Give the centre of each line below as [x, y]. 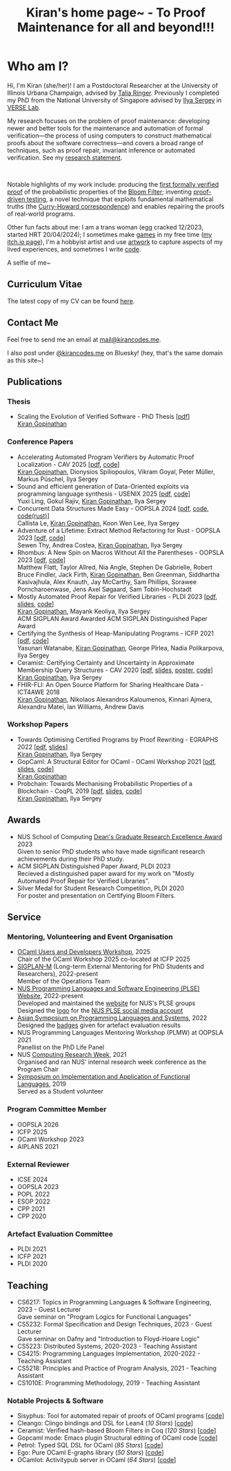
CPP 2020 [32, 1216]
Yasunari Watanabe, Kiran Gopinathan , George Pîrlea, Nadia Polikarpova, [120, 648]
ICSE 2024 [32, 1179]
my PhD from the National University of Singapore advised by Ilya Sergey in [114, 100]
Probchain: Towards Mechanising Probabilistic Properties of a [105, 783]
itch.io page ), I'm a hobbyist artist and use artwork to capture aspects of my [115, 242]
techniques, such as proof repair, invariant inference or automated [101, 150]
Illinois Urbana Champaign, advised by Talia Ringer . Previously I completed [113, 93]
